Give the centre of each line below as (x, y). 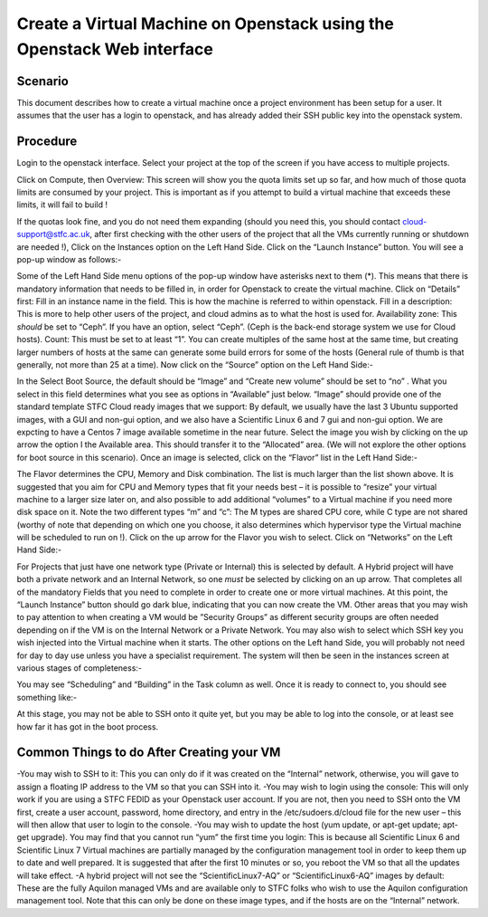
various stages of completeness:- (80, 668)
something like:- (47, 697)
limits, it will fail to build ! (62, 205)
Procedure (47, 142)
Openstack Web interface (115, 49)
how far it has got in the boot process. (88, 726)
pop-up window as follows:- (69, 259)
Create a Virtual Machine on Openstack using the (206, 24)
